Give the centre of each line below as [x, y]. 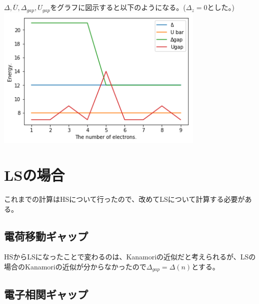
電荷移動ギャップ [46, 236]
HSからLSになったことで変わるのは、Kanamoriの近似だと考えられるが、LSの [130, 257]
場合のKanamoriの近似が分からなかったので [75, 266]
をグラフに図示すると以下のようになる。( [118, 7]
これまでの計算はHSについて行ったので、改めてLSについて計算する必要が [124, 199]
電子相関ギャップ [46, 294]
